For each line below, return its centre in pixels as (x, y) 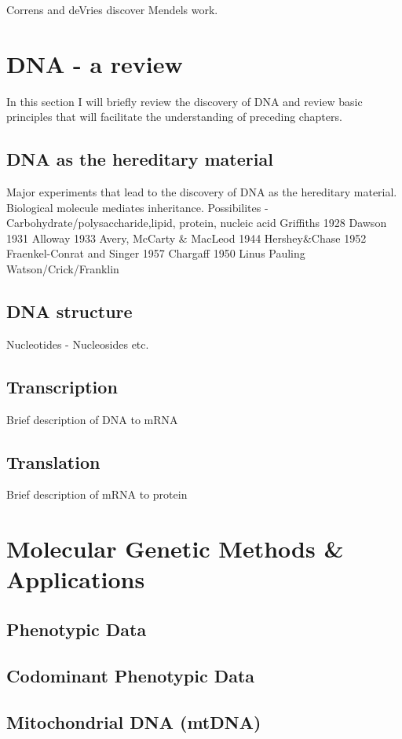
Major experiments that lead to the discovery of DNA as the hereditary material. (202, 192)
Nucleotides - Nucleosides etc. (78, 344)
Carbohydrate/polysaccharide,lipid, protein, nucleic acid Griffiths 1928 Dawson (197, 223)
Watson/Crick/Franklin (63, 269)
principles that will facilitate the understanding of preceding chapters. (174, 117)
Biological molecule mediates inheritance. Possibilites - (137, 207)
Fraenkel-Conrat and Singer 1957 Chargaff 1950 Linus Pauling (156, 253)
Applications (76, 579)
